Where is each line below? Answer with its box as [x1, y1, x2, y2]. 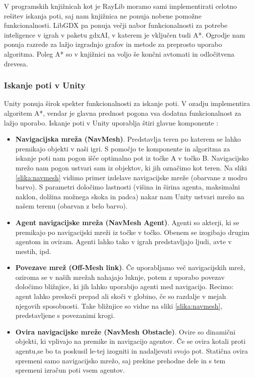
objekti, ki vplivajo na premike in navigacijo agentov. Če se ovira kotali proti [15, 336, 246, 346]
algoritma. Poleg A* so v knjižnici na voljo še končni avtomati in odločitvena [4, 48, 234, 59]
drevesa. [4, 58, 28, 68]
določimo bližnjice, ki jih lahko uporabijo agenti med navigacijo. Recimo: [15, 281, 233, 292]
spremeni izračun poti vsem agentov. [15, 365, 125, 375]
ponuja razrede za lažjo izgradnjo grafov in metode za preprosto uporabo [4, 39, 222, 49]
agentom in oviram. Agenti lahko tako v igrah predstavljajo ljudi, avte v [15, 236, 232, 247]
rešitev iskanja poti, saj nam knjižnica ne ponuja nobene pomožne [4, 10, 202, 21]
